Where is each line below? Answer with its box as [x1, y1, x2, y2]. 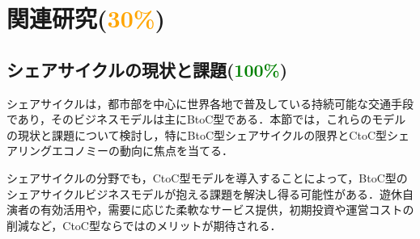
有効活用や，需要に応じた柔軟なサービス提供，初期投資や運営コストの [40, 201, 414, 218]
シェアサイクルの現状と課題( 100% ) [6, 57, 288, 82]
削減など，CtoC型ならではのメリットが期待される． [6, 216, 282, 233]
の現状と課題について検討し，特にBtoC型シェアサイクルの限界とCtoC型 [6, 126, 388, 143]
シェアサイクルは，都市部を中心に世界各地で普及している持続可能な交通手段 [6, 94, 414, 111]
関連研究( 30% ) [6, 2, 166, 35]
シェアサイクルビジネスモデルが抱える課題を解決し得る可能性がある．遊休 [6, 185, 402, 202]
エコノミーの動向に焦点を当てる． [51, 142, 233, 159]
